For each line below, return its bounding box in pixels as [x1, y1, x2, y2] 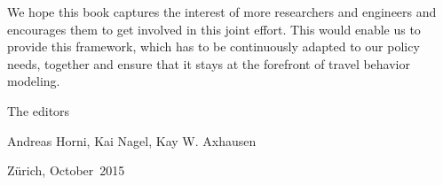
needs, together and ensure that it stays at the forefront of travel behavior [7, 54, 410, 73]
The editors [7, 101, 70, 119]
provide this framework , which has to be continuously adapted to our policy [7, 37, 420, 56]
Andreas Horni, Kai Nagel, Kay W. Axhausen [7, 131, 257, 150]
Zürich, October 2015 [7, 161, 125, 180]
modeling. [7, 72, 60, 90]
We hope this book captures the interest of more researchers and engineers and [7, 3, 437, 20]
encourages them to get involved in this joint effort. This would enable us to [7, 19, 421, 38]
